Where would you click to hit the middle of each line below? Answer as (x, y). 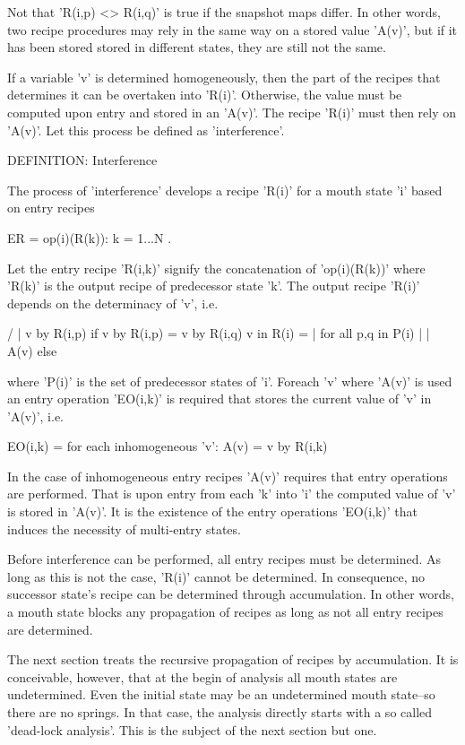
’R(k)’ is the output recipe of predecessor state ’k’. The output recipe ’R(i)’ (214, 286)
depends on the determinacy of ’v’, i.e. (113, 303)
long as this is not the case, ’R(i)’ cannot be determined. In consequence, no (216, 576)
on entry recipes (51, 208)
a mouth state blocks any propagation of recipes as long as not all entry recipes (225, 612)
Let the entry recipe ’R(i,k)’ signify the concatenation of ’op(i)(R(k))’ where (216, 268)
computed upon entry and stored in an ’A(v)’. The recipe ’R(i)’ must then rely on (232, 112)
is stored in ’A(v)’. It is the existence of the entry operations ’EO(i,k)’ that (213, 511)
